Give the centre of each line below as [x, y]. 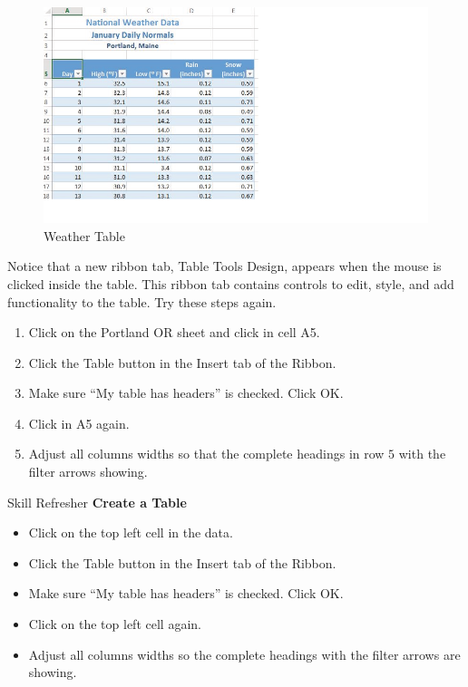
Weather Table [84, 235]
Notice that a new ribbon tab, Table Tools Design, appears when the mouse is [224, 266]
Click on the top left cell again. [115, 624]
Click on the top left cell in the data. [131, 532]
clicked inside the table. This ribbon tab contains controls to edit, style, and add [231, 283]
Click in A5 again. [79, 423]
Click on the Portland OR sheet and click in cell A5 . [174, 332]
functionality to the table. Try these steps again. [142, 301]
